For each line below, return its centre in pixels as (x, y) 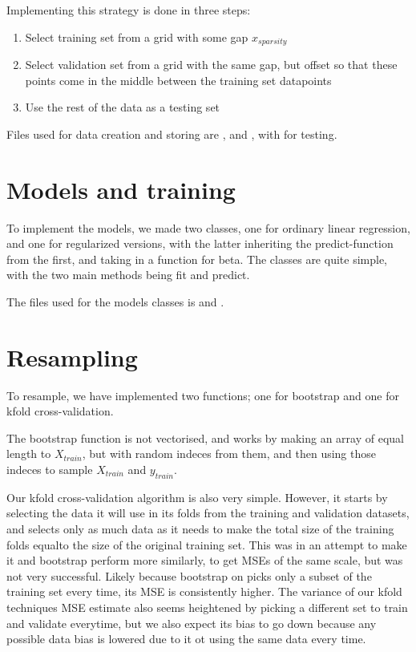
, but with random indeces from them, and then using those (229, 454)
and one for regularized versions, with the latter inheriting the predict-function (200, 243)
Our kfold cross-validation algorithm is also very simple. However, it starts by (197, 497)
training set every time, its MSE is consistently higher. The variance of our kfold (204, 591)
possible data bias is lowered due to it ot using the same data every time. (186, 639)
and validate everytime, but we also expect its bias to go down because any (192, 623)
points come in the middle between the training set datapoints (178, 80)
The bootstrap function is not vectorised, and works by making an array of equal (205, 437)
